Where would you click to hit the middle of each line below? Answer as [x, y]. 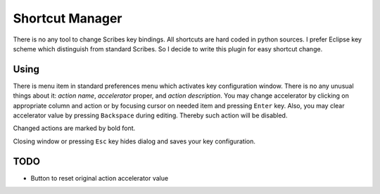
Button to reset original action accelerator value [100, 178]
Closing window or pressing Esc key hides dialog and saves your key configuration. [134, 141]
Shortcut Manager [68, 18]
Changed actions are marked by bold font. [74, 128]
